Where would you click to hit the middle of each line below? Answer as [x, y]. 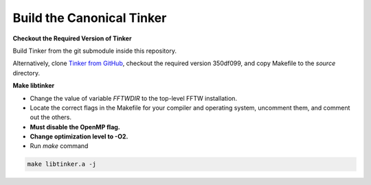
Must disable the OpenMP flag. [75, 127]
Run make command [59, 146]
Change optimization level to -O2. [79, 136]
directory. [26, 73]
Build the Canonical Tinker [90, 18]
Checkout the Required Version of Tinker [72, 38]
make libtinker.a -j [61, 164]
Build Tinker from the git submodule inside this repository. [94, 51]
